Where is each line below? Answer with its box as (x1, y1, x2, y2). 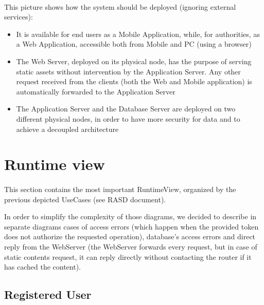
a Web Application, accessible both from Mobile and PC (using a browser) (16, 39, 252, 49)
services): (4, 11, 33, 22)
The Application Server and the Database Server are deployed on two (16, 103, 236, 114)
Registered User (4, 287, 92, 302)
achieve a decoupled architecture (16, 123, 119, 134)
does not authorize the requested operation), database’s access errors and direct (4, 231, 256, 242)
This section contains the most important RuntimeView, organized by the (4, 184, 236, 195)
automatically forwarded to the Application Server (16, 86, 175, 97)
